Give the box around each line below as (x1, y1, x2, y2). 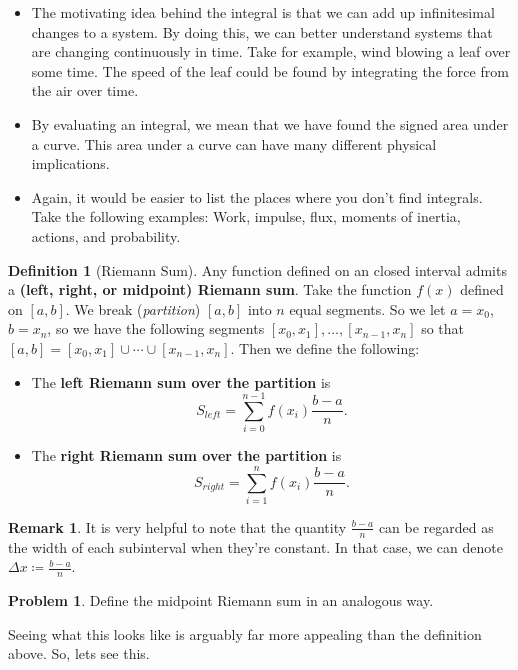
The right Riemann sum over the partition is (31, 445, 342, 466)
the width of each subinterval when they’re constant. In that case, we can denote (8, 536, 503, 557)
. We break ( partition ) (65, 298, 201, 319)
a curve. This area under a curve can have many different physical (31, 133, 437, 154)
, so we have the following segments (47, 318, 265, 339)
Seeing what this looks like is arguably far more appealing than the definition (8, 623, 482, 644)
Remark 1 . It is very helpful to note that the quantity (8, 516, 347, 537)
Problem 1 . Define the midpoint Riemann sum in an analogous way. (8, 590, 434, 611)
